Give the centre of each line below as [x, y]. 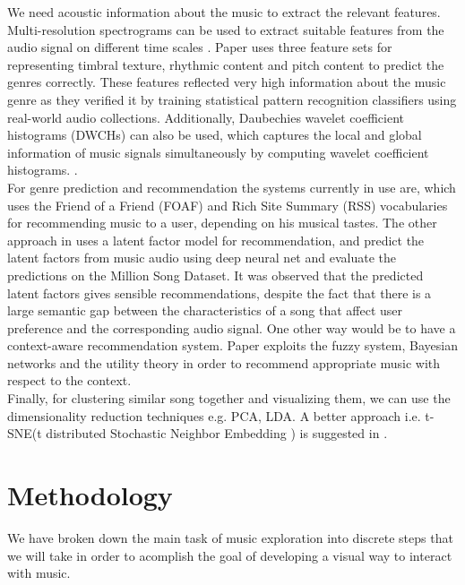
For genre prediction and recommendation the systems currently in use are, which [232, 187]
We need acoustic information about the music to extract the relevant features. [224, 12]
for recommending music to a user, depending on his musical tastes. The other [222, 223]
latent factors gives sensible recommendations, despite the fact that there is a [220, 292]
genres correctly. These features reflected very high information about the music [227, 82]
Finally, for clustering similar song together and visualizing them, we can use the [229, 398]
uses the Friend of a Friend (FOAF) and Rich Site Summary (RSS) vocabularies [228, 205]
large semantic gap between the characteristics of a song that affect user [205, 310]
